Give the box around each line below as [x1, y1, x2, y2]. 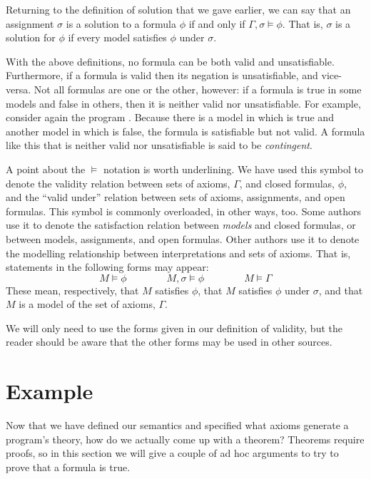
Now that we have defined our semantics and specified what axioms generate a [6, 418, 349, 433]
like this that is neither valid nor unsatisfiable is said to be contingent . [6, 138, 312, 153]
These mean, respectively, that [6, 282, 139, 297]
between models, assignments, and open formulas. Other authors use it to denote [6, 231, 360, 246]
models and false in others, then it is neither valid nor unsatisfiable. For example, [6, 96, 361, 110]
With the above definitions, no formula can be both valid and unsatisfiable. [6, 53, 335, 68]
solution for [6, 30, 56, 45]
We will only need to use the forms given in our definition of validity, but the [6, 320, 342, 335]
